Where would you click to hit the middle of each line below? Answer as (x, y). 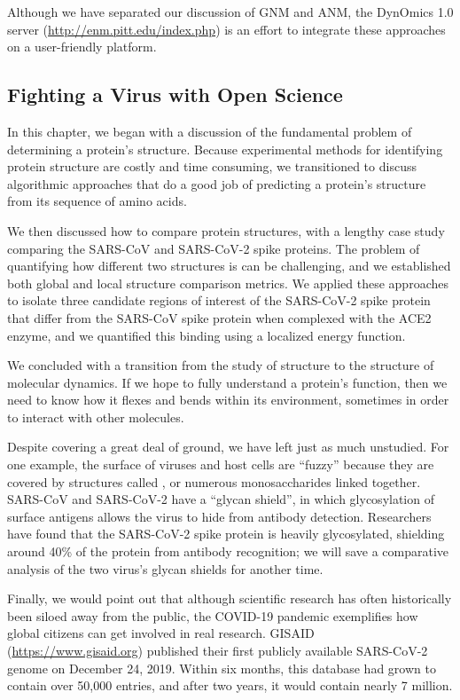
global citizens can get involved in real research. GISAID (161, 633)
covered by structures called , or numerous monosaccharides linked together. (214, 481)
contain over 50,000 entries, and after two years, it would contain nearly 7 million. (230, 685)
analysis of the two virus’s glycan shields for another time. (165, 568)
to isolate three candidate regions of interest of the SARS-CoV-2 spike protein (219, 300)
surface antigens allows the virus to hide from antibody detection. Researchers (219, 516)
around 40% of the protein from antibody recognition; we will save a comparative (228, 551)
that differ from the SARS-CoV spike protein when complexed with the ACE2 (219, 317)
